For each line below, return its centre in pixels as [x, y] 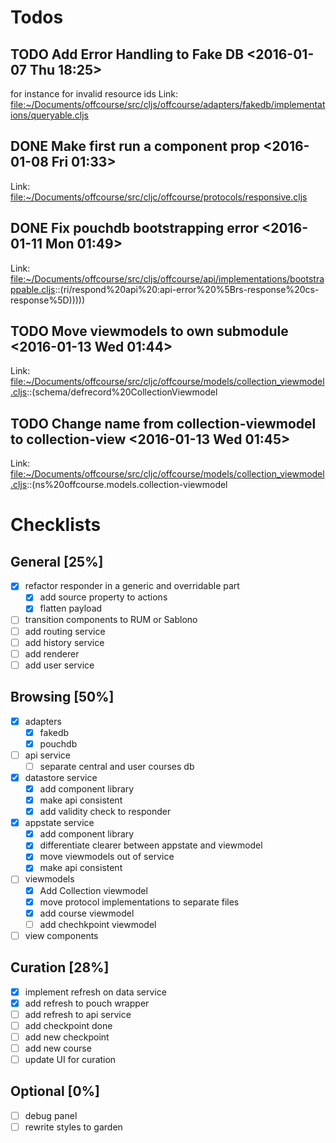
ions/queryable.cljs [49, 115]
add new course [58, 1048]
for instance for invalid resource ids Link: [94, 94]
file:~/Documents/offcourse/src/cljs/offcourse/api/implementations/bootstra [167, 278]
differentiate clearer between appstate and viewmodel [151, 845]
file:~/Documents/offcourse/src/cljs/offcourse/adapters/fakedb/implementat [168, 104]
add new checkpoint [67, 1037]
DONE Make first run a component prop [135, 146]
